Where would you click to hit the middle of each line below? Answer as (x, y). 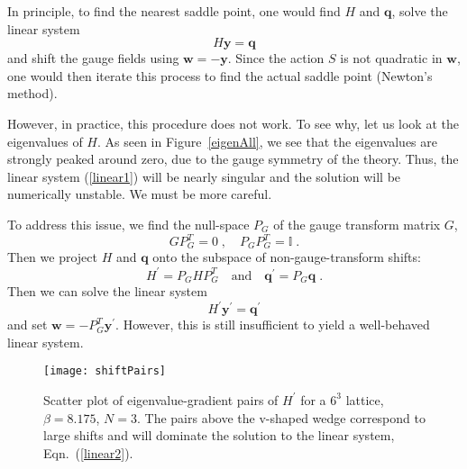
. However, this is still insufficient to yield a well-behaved (273, 325)
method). (32, 93)
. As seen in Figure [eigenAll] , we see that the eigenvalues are (267, 141)
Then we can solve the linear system (107, 291)
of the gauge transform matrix (357, 224)
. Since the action (276, 58)
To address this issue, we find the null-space (128, 224)
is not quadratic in (391, 58)
